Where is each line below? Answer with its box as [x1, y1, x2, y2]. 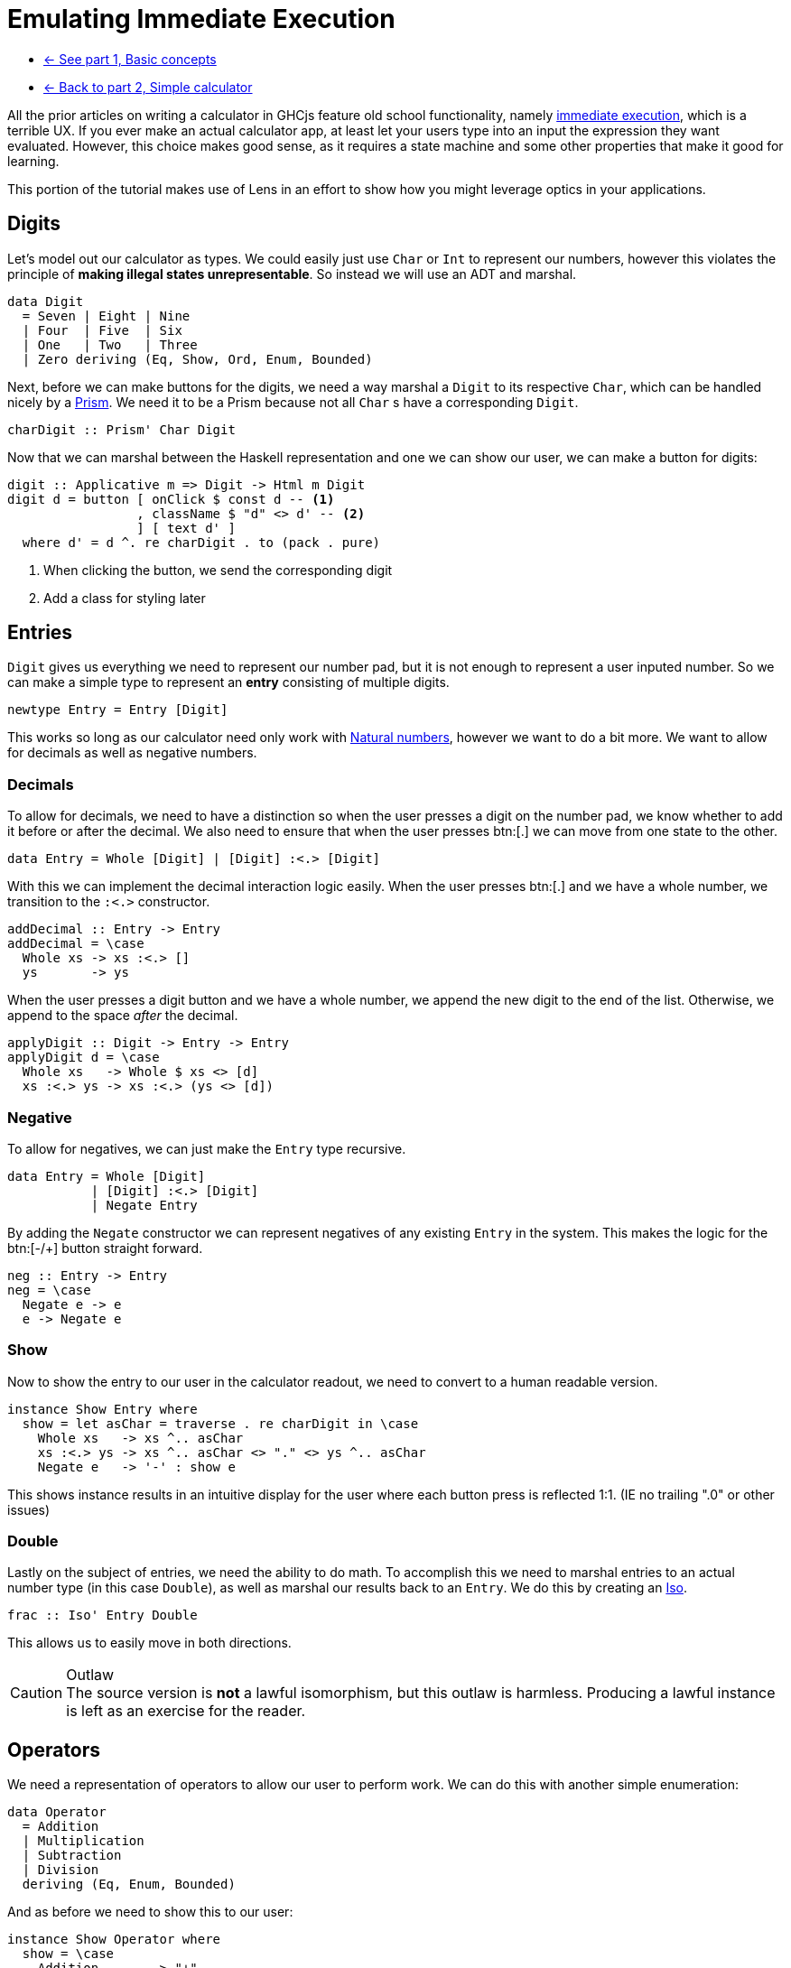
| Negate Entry [90, 1197, 198, 1212]
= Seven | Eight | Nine [22, 308, 191, 323]
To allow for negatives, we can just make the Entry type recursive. [7, 1140, 406, 1156]
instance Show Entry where [7, 1401, 198, 1416]
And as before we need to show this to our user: [7, 1904, 293, 1920]
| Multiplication [22, 1833, 144, 1849]
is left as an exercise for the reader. [66, 1702, 306, 1721]
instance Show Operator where [7, 1932, 221, 1947]
